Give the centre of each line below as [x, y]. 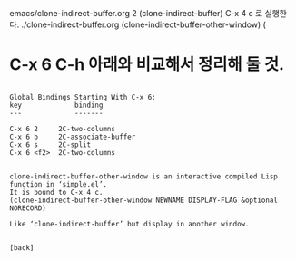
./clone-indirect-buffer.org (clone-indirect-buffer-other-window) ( [143, 24]
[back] [22, 247]
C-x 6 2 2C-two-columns [63, 129]
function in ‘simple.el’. [58, 184]
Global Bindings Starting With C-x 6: [83, 97]
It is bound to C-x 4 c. [56, 192]
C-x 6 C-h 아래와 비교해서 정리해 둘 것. [147, 65]
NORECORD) [28, 208]
